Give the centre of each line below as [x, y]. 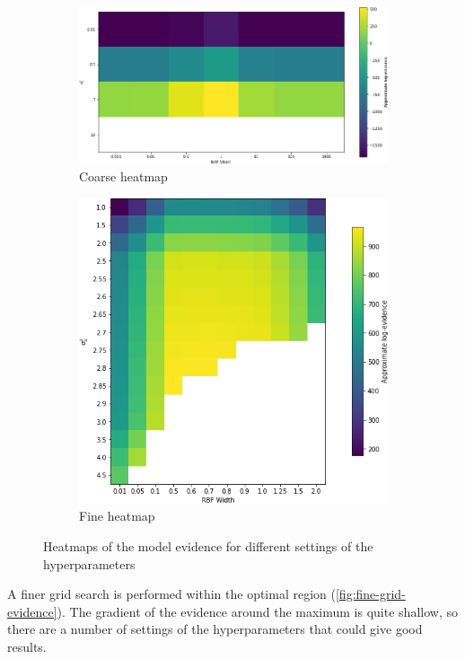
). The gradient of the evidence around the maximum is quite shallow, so [257, 611]
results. [27, 646]
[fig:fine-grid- [370, 594]
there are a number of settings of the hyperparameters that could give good [215, 629]
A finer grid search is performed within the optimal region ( [171, 594]
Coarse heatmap [123, 176]
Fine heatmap [117, 516]
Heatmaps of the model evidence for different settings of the [208, 545]
